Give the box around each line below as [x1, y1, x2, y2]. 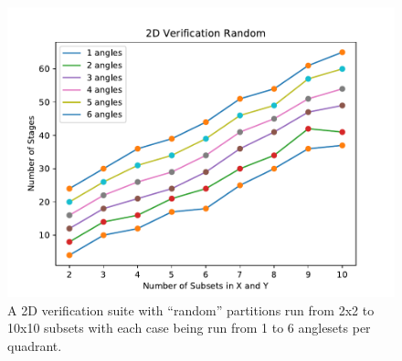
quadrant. [7, 335, 62, 355]
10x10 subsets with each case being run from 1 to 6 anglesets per [7, 318, 371, 337]
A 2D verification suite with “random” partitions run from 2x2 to [7, 300, 375, 319]
